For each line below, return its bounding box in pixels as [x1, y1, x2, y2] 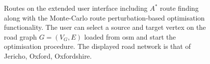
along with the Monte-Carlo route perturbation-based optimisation [4, 12, 205, 22]
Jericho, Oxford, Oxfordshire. [4, 50, 92, 61]
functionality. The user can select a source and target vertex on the [4, 22, 206, 32]
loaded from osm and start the [84, 31, 176, 42]
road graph [4, 31, 37, 42]
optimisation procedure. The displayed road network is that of [4, 41, 191, 51]
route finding [160, 3, 199, 13]
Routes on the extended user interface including [4, 3, 148, 13]
